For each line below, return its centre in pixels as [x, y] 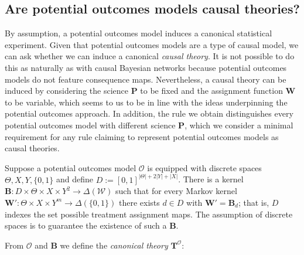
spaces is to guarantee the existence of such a [86, 225]
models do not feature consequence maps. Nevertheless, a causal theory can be [146, 79]
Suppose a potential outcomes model [71, 167]
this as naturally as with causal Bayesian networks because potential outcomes [146, 67]
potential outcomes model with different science [90, 125]
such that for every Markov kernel [176, 191]
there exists [139, 202]
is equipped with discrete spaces [204, 167]
